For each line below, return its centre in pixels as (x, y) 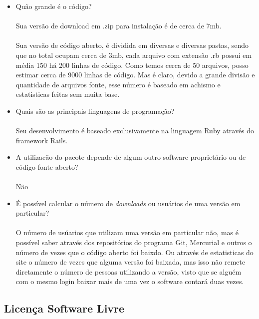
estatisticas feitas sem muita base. (68, 94)
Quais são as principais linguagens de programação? (95, 111)
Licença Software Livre (64, 308)
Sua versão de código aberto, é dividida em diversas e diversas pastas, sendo (132, 45)
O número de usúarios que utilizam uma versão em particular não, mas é (127, 232)
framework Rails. (42, 140)
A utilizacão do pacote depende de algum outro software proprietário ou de (131, 157)
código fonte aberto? (47, 166)
